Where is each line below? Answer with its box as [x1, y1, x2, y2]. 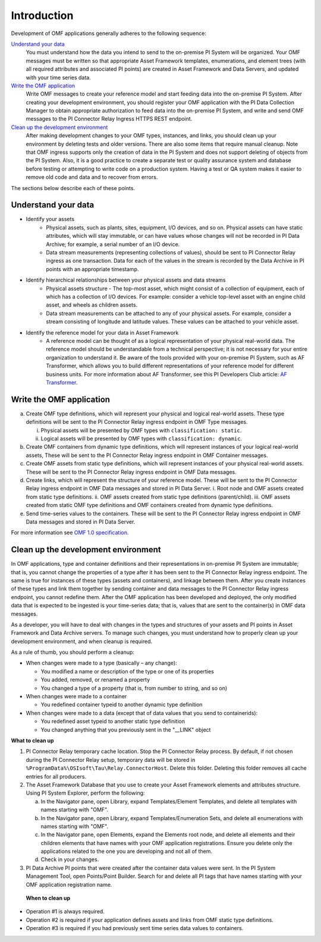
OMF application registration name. [26, 881, 112, 888]
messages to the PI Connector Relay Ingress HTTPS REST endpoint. [26, 115, 193, 122]
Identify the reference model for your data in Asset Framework [26, 329, 179, 336]
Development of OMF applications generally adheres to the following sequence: [11, 30, 206, 37]
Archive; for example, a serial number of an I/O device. [46, 241, 180, 248]
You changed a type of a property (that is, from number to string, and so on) [40, 684, 228, 692]
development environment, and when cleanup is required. [11, 638, 153, 645]
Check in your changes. [40, 856, 99, 863]
